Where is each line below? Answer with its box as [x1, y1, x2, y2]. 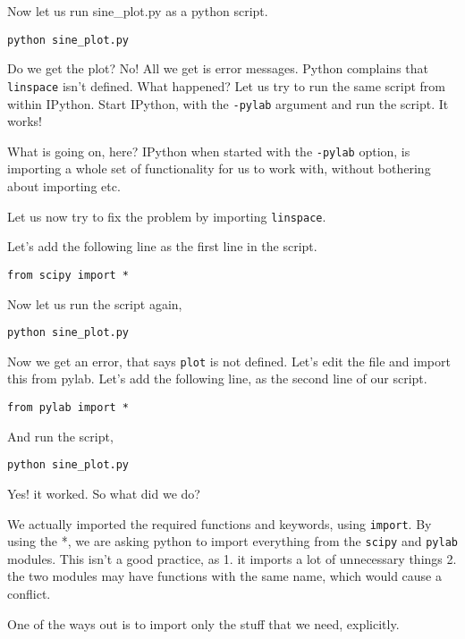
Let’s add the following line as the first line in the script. [7, 237, 317, 256]
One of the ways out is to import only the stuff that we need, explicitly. [7, 614, 400, 633]
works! [7, 112, 43, 130]
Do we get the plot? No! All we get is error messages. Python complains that [7, 59, 428, 78]
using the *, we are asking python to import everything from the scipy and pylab [7, 532, 458, 551]
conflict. [7, 584, 51, 602]
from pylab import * [7, 401, 130, 414]
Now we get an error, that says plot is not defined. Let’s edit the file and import [7, 351, 451, 370]
